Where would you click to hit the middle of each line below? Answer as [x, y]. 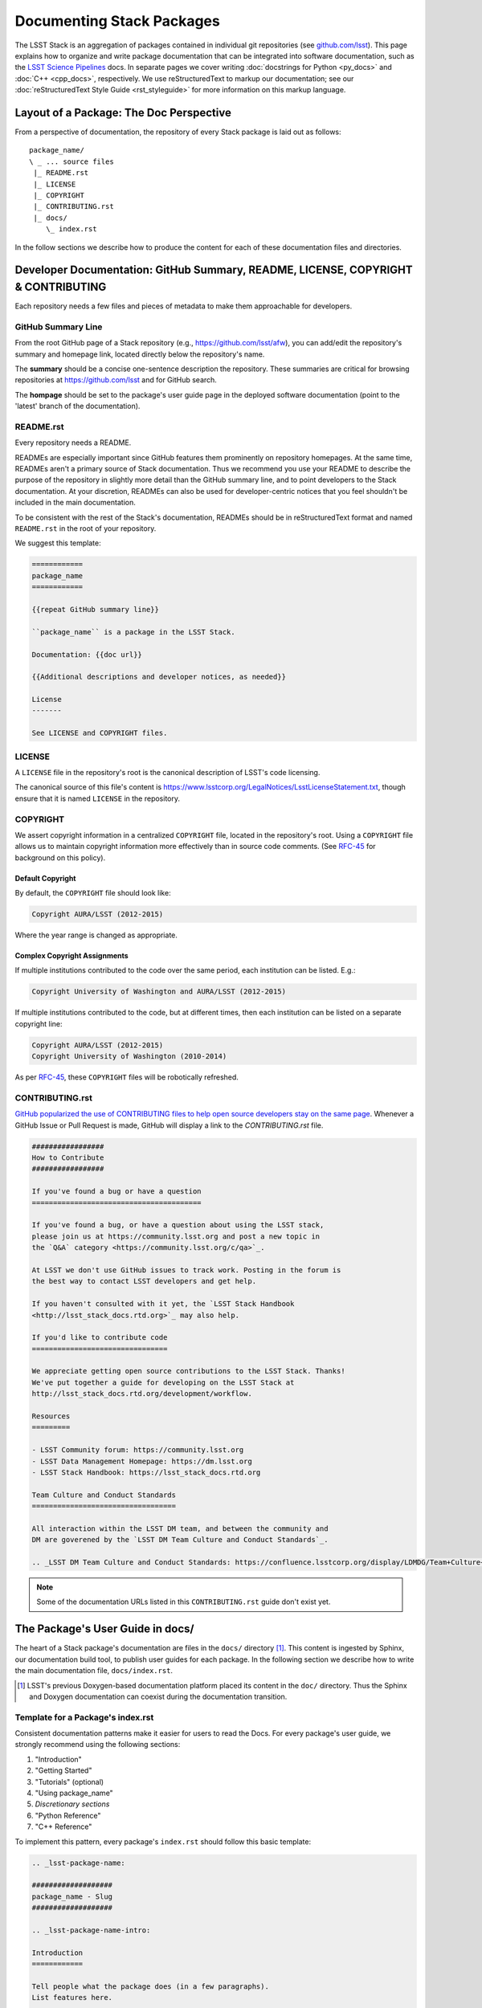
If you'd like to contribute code [100, 1338]
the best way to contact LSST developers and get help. [144, 1282]
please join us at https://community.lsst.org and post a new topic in [176, 1236]
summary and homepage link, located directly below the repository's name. [140, 354]
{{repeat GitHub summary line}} [96, 609]
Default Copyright [45, 878]
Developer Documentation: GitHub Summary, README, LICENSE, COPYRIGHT [214, 270]
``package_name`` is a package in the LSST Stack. [134, 632]
